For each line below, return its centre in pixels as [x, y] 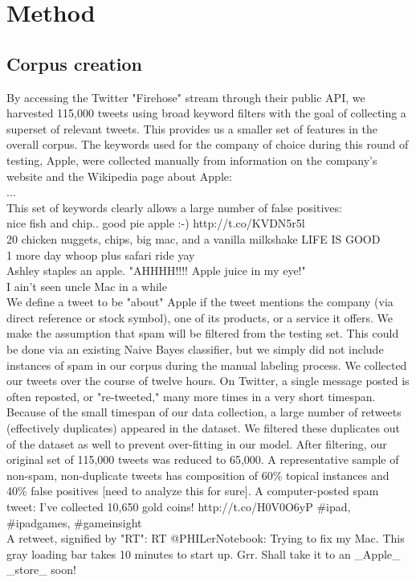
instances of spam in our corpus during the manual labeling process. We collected [207, 365]
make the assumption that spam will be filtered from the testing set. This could [203, 333]
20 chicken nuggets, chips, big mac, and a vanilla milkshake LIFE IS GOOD [194, 238]
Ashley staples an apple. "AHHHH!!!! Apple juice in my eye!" [156, 271]
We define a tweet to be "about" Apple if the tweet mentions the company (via [200, 302]
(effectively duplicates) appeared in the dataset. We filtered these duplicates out [203, 428]
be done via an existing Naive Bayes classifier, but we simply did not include [195, 349]
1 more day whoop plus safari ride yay [101, 254]
